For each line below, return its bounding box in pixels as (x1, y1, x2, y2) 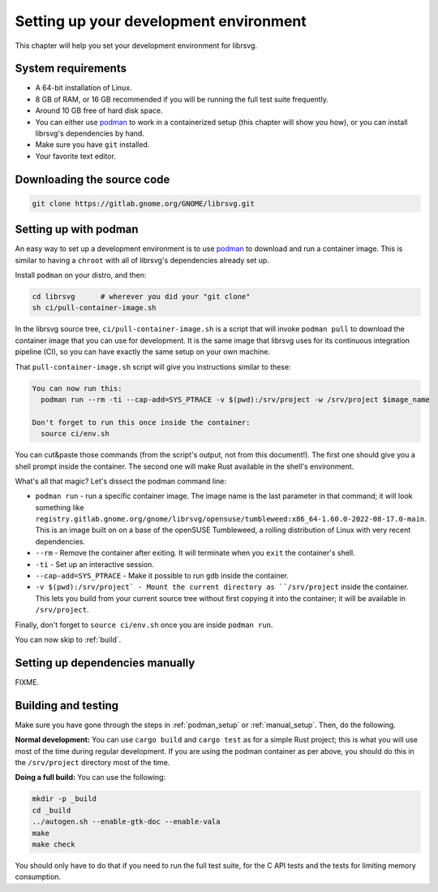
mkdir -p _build (32, 795, 97, 803)
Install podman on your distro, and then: (15, 271, 147, 280)
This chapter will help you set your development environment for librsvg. (15, 41, 258, 50)
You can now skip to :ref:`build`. (15, 634, 122, 644)
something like (35, 502, 84, 512)
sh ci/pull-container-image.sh (32, 303, 157, 313)
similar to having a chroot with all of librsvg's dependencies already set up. (15, 255, 269, 265)
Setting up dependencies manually (15, 656, 195, 669)
